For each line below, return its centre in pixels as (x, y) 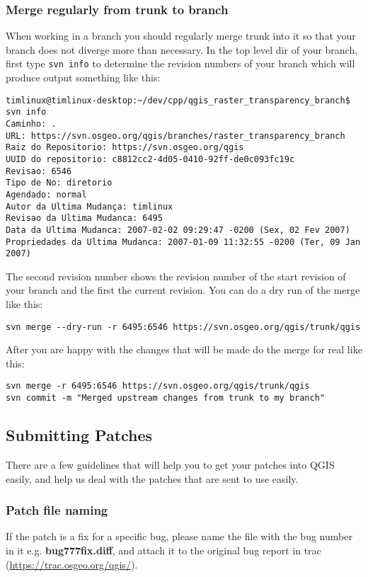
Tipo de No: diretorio (59, 183)
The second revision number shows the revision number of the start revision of (176, 276)
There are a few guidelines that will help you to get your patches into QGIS (170, 464)
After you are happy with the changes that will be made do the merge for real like (184, 349)
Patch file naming (57, 510)
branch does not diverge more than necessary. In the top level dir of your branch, (182, 49)
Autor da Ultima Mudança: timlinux (90, 206)
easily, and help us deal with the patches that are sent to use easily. (152, 478)
